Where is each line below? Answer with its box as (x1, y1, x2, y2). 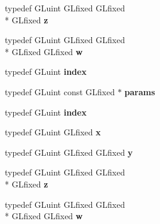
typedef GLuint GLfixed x (5, 126, 101, 138)
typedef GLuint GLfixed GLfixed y (5, 146, 133, 158)
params (124, 85, 155, 98)
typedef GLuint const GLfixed (5, 85, 115, 98)
